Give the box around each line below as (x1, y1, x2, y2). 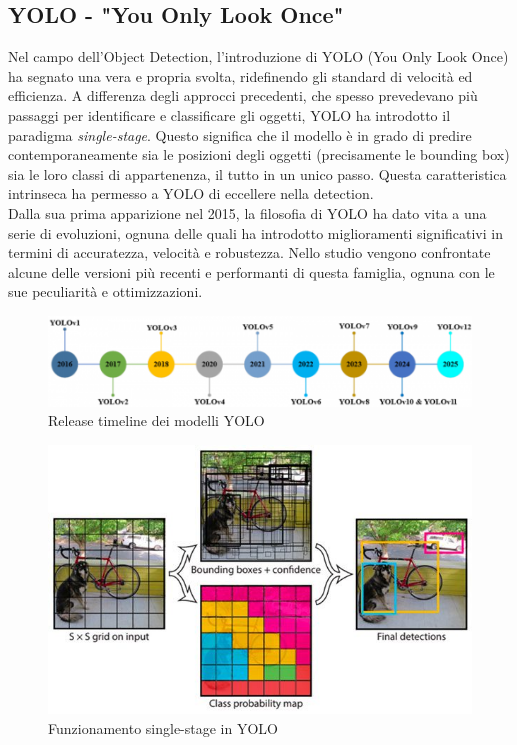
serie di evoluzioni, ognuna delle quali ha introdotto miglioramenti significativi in (8, 222, 503, 243)
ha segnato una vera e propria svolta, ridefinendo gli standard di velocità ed (8, 65, 473, 86)
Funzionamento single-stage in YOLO (48, 717, 278, 738)
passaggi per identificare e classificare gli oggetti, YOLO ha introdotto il (8, 104, 451, 125)
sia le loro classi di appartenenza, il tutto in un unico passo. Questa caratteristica (8, 163, 507, 184)
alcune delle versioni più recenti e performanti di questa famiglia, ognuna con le (8, 261, 495, 282)
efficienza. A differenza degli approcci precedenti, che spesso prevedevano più (8, 85, 478, 106)
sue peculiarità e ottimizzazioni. (8, 281, 203, 302)
